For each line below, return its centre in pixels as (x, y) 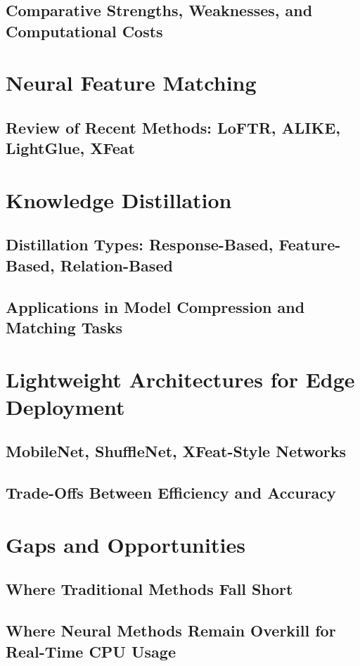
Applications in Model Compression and (155, 306)
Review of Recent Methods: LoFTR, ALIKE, (173, 127)
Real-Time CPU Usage (91, 651)
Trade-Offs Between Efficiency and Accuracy (171, 493)
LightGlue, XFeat (70, 148)
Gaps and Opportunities (126, 544)
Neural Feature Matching (131, 83)
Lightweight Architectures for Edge (180, 379)
